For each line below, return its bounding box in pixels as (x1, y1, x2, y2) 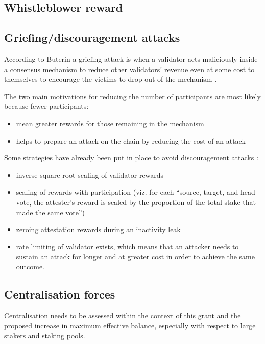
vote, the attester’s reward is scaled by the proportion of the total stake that (16, 196, 256, 207)
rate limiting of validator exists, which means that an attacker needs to (16, 241, 239, 251)
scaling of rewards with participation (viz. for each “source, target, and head (16, 187, 255, 197)
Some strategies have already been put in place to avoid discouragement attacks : (4, 152, 258, 163)
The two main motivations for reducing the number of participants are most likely (4, 90, 261, 101)
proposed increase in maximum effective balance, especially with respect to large (4, 320, 256, 331)
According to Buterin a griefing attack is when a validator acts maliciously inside (4, 53, 258, 64)
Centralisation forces (4, 286, 115, 302)
